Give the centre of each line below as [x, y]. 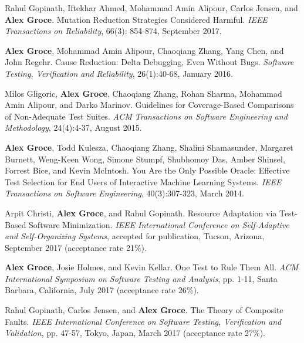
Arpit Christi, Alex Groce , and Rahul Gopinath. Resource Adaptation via [141, 213]
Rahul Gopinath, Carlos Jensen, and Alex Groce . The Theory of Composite [144, 310]
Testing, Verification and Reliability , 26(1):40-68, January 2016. [119, 73]
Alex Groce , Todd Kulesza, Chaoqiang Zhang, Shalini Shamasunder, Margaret [149, 147]
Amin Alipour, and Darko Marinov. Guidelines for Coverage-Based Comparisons [149, 105]
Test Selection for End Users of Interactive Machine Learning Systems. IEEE [143, 181]
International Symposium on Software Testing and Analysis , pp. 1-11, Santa [141, 278]
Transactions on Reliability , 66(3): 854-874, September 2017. [113, 31]
